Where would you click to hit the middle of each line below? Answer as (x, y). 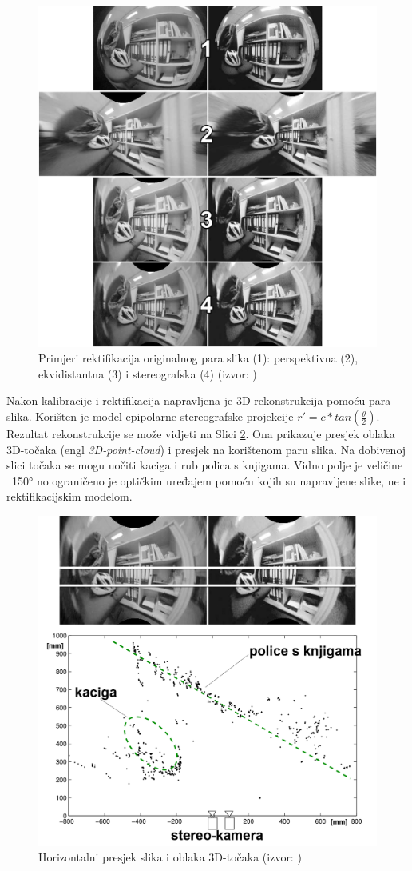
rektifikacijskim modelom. (69, 496)
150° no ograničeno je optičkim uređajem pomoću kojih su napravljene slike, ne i (209, 480)
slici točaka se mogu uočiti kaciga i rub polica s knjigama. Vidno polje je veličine (205, 465)
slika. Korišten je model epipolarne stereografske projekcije (150, 416)
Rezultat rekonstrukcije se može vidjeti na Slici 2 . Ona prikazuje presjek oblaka (201, 434)
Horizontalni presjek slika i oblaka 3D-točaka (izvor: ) (170, 857)
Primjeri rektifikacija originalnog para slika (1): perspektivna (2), (198, 358)
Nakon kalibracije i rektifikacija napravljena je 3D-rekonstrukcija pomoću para (199, 400)
